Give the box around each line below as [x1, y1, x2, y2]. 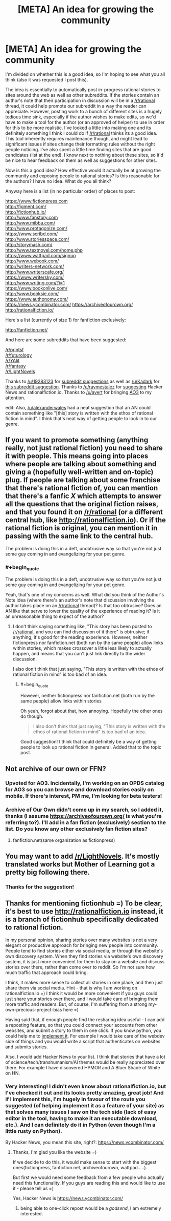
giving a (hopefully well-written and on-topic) [5, 468, 154, 477]
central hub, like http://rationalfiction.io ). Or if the [5, 516, 166, 525]
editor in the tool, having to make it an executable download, [5, 1114, 158, 1122]
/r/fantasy [5, 363, 26, 369]
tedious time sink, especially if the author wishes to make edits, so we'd [5, 114, 156, 120]
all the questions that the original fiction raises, [5, 500, 159, 508]
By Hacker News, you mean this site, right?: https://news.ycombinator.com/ [5, 1139, 164, 1146]
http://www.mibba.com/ [5, 219, 56, 226]
